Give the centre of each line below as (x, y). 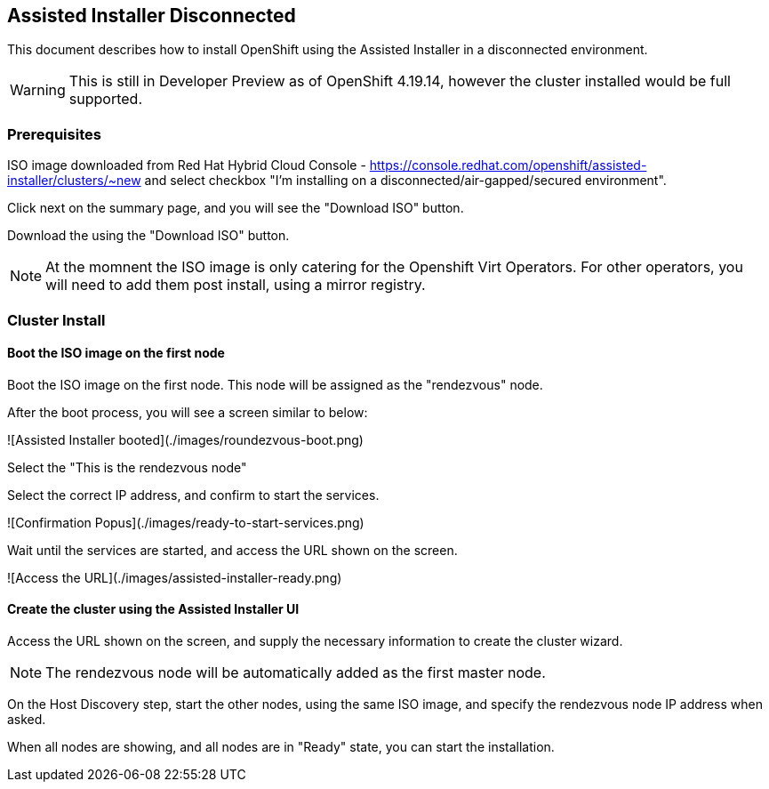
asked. (27, 719)
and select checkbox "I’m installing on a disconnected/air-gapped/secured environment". (405, 181)
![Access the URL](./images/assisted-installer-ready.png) (175, 577)
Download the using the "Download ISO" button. (148, 236)
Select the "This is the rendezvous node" (127, 467)
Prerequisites (54, 134)
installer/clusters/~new (74, 181)
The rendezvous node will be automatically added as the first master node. (296, 672)
